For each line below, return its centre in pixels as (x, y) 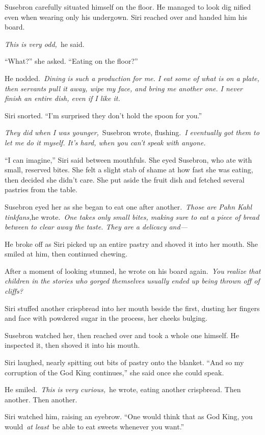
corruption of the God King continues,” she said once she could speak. (114, 372)
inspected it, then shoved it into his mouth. (72, 345)
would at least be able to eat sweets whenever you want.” (95, 426)
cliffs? (14, 291)
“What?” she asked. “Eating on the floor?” (71, 61)
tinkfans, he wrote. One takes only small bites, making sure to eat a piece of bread (132, 216)
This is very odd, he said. (45, 44)
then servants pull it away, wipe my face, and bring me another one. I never (124, 88)
